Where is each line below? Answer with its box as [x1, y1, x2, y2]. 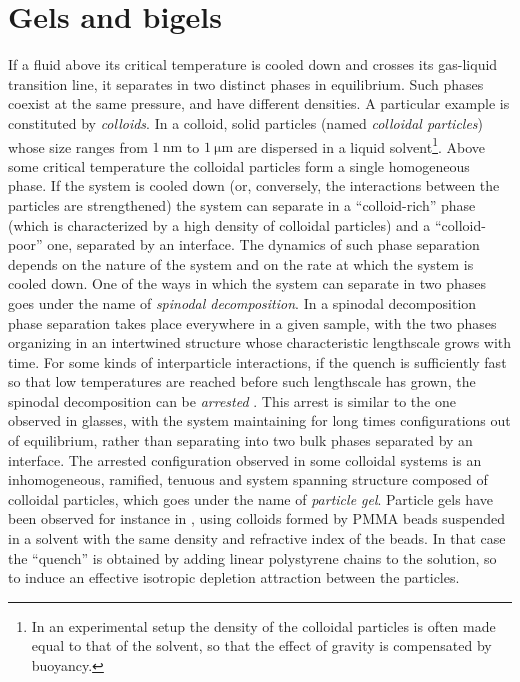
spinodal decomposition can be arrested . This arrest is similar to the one [8, 390, 456, 411]
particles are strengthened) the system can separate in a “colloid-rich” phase [8, 194, 476, 215]
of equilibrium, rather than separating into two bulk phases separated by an [8, 430, 473, 451]
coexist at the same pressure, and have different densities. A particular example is [8, 93, 510, 114]
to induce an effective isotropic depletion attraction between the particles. [8, 567, 460, 588]
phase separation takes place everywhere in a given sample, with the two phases [8, 312, 497, 333]
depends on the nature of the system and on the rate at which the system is [8, 253, 474, 274]
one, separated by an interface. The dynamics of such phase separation [47, 234, 480, 255]
